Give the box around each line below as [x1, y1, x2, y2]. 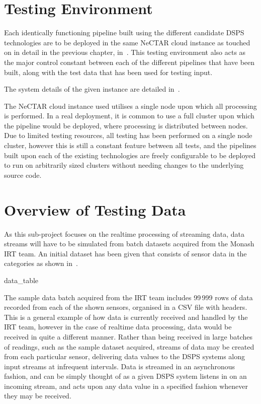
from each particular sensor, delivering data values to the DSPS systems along [4, 351, 245, 362]
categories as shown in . [4, 258, 78, 268]
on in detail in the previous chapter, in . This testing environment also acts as [4, 47, 246, 57]
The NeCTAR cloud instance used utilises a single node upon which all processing [4, 100, 257, 111]
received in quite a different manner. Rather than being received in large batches [4, 331, 252, 342]
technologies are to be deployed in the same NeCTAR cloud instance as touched [4, 37, 250, 47]
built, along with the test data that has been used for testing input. [4, 66, 213, 77]
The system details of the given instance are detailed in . [4, 84, 180, 94]
